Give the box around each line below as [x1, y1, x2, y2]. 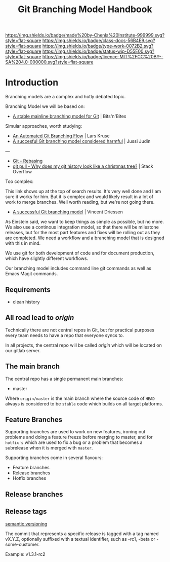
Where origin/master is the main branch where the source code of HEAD [5, 395, 155, 401]
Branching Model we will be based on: [5, 103, 85, 109]
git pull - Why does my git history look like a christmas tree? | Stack [12, 163, 153, 169]
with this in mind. [5, 240, 41, 246]
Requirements [5, 285, 51, 294]
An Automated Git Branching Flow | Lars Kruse [12, 133, 110, 139]
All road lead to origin [5, 313, 74, 322]
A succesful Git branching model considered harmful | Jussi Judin [12, 138, 151, 144]
